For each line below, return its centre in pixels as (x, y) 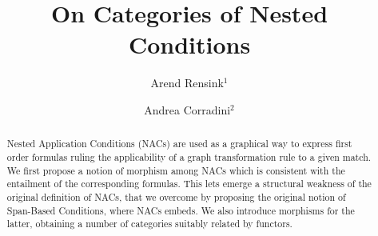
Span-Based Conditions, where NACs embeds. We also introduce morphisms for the (181, 210)
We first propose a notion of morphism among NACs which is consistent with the (176, 170)
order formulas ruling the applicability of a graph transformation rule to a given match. (189, 156)
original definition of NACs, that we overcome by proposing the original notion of (176, 196)
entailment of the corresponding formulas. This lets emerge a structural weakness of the (189, 184)
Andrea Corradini (187, 109)
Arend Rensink (187, 83)
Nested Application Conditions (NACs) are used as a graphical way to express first (179, 144)
